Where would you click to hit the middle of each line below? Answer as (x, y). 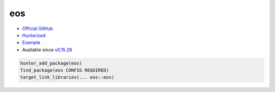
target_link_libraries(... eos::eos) (67, 77)
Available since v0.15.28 (47, 50)
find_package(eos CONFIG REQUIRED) (64, 70)
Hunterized (34, 35)
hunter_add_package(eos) (51, 63)
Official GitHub (38, 28)
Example (31, 43)
